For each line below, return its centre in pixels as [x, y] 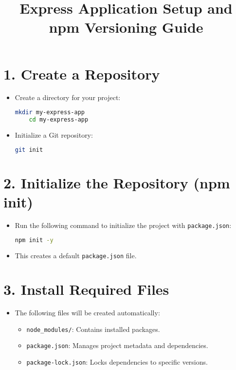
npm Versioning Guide [126, 27]
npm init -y [34, 240]
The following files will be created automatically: [87, 312]
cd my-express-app [59, 119]
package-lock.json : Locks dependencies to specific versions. [117, 361]
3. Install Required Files [86, 289]
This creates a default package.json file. [76, 256]
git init [29, 150]
